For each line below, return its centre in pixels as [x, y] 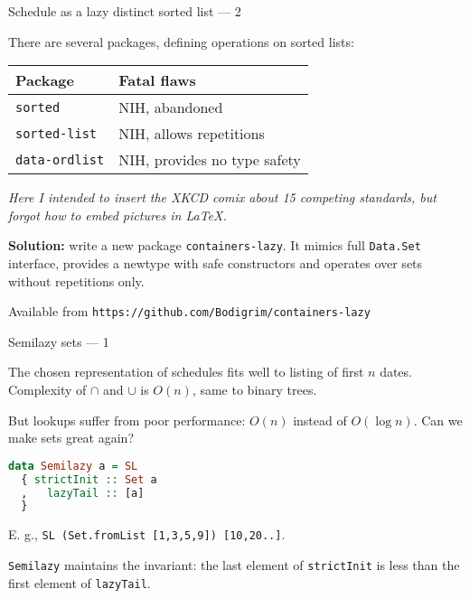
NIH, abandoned [171, 107]
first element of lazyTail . [80, 582]
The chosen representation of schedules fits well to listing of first [186, 372]
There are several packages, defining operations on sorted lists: [181, 41]
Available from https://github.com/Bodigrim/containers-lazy [189, 311]
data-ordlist [60, 159]
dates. [396, 372]
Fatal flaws [157, 80]
